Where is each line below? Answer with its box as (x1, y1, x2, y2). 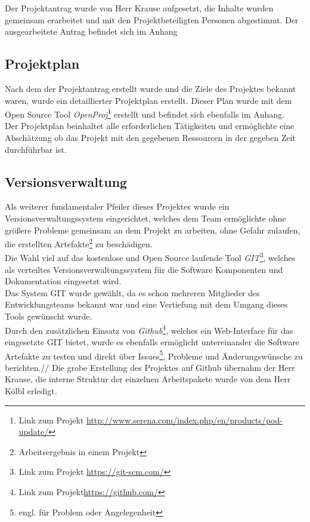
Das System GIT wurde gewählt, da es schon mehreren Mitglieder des (5, 286, 260, 299)
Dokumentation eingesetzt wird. (5, 275, 122, 287)
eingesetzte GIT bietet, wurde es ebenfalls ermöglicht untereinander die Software (5, 335, 299, 348)
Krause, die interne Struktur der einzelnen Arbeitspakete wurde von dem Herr (5, 373, 291, 385)
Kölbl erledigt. (5, 384, 57, 397)
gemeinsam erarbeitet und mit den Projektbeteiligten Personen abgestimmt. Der (5, 13, 299, 26)
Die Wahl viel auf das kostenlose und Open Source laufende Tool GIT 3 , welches (5, 250, 296, 264)
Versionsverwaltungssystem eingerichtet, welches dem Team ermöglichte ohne (5, 212, 286, 224)
